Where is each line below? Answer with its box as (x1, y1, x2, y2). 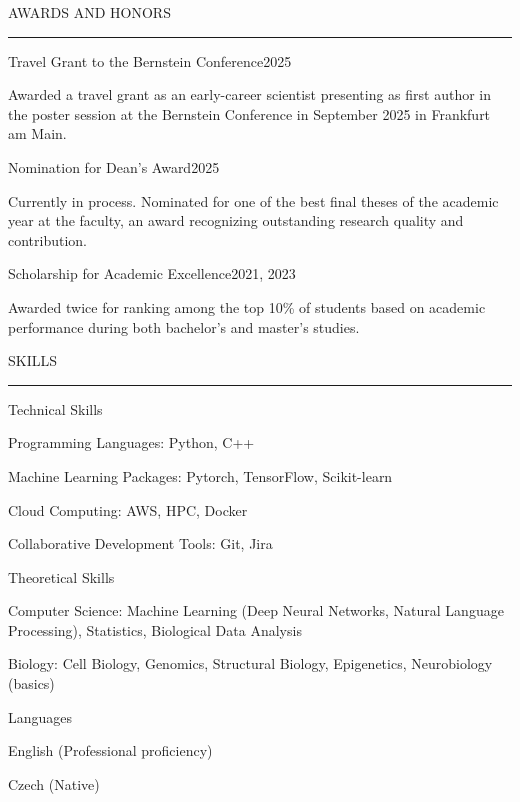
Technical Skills (8, 398, 103, 419)
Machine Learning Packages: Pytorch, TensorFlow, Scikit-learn (8, 465, 393, 486)
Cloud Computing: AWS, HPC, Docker (8, 499, 248, 520)
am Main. (8, 123, 67, 144)
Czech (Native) (8, 773, 100, 794)
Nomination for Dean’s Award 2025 (8, 156, 220, 177)
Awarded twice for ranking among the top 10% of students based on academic (8, 296, 486, 317)
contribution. (8, 229, 88, 250)
